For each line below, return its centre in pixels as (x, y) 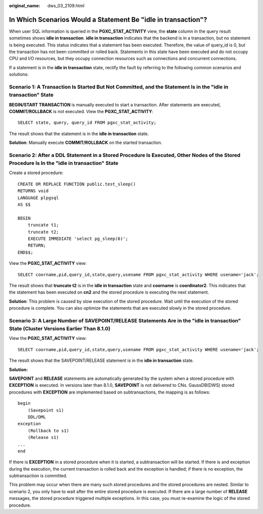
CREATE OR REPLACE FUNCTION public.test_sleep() (77, 184)
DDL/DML (37, 417)
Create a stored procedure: (36, 173)
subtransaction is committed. (38, 476)
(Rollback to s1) (48, 431)
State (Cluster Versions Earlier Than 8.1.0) (60, 329)
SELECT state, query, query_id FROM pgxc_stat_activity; (87, 123)
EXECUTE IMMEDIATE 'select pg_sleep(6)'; (78, 238)
